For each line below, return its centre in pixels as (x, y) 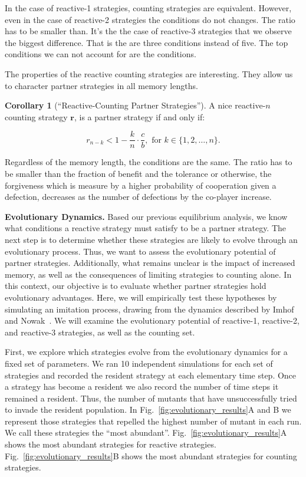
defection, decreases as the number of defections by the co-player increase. (138, 197)
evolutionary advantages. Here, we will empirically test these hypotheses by (141, 297)
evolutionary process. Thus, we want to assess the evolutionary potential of (140, 251)
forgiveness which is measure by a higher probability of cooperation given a (141, 185)
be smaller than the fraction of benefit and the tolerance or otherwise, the (138, 173)
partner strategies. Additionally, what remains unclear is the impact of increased (150, 263)
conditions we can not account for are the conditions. (101, 54)
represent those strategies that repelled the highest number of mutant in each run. (153, 421)
